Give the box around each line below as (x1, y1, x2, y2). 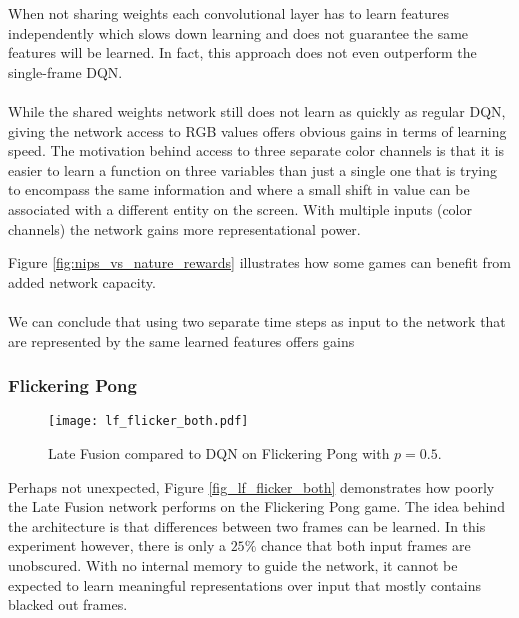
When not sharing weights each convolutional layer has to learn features (8, 3, 450, 23)
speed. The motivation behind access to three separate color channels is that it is (8, 140, 505, 161)
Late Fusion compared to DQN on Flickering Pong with (48, 442, 390, 463)
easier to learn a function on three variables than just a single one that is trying (8, 159, 498, 180)
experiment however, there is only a (8, 535, 226, 556)
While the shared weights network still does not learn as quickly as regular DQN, (8, 100, 506, 121)
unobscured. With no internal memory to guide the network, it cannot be (8, 554, 458, 575)
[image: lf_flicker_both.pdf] (48, 414, 249, 429)
